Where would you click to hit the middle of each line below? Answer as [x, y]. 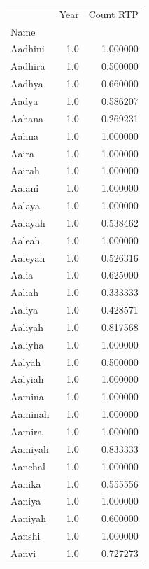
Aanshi [26, 536]
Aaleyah [28, 257]
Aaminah [30, 414]
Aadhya [27, 84]
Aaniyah [28, 518]
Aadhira [28, 66]
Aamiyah [30, 448]
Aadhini [28, 49]
